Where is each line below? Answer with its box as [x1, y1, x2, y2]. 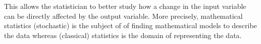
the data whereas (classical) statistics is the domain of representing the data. [4, 30, 242, 40]
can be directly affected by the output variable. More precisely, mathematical [4, 10, 243, 21]
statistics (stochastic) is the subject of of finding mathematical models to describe [4, 20, 257, 31]
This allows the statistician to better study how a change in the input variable [4, 1, 246, 11]
